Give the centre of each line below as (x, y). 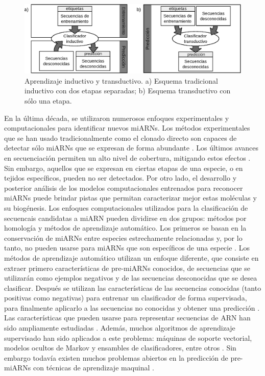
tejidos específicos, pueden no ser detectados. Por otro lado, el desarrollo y (121, 178)
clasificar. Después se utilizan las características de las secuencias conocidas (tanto (133, 287)
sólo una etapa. (48, 101)
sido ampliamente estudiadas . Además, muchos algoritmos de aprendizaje (120, 328)
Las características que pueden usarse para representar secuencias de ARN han (127, 318)
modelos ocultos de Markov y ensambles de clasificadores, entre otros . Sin (120, 348)
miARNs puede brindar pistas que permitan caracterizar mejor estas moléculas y (130, 198)
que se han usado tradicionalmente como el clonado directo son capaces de (121, 137)
